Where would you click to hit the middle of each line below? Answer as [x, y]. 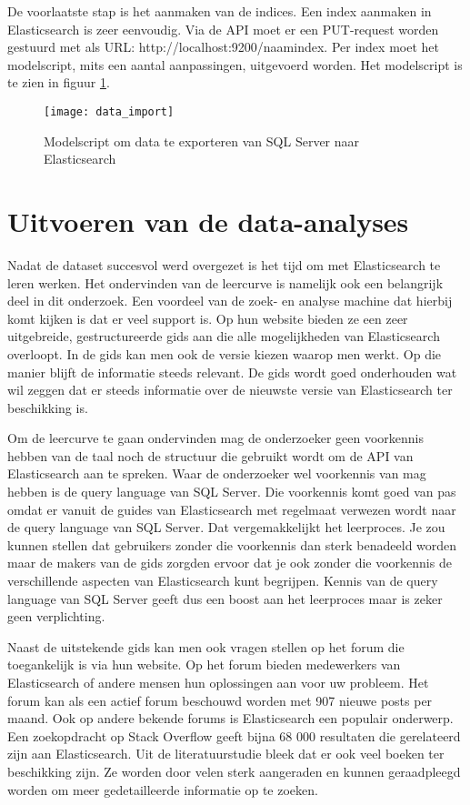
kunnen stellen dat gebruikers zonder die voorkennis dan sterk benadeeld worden [232, 544]
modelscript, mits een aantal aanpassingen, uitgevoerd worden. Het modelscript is [235, 64]
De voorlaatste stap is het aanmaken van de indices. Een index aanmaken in [220, 11]
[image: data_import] [109, 111]
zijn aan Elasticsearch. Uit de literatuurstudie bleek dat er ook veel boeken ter [226, 754]
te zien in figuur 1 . [59, 82]
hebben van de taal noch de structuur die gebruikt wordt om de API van [210, 455]
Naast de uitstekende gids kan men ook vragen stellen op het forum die [206, 646]
